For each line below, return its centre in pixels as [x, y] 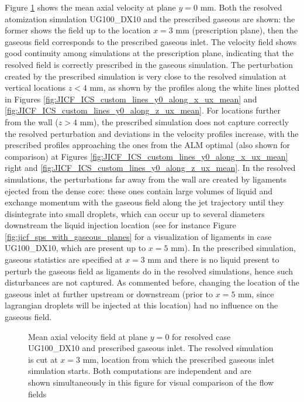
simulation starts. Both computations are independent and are [140, 371]
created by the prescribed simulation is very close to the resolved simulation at [146, 76]
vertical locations [35, 87]
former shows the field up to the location [78, 30]
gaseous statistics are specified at [64, 260]
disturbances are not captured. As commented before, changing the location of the [152, 282]
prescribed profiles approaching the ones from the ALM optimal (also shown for [148, 145]
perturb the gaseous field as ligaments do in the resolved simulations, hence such [149, 271]
